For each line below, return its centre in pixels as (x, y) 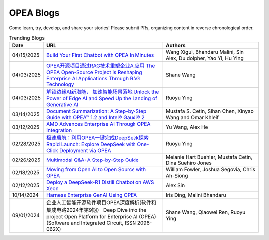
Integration (59, 130)
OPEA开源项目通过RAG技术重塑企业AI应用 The (101, 66)
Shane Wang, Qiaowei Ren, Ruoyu (205, 212)
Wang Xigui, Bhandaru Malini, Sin (204, 52)
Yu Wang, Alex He (187, 127)
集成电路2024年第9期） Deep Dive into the (97, 210)
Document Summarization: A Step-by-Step (97, 111)
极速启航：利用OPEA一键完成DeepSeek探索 (98, 138)
